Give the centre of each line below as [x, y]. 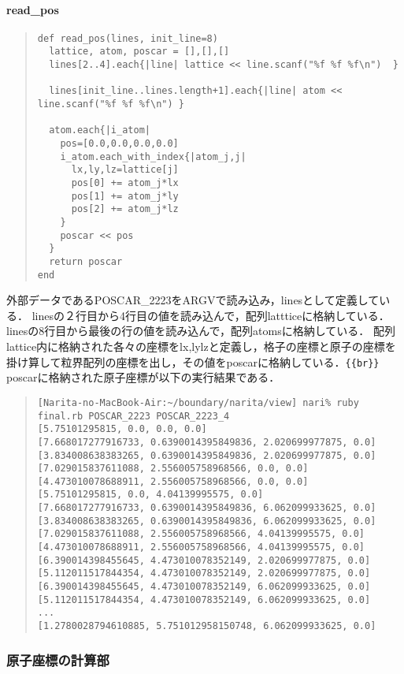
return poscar [86, 261]
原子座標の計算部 [58, 659]
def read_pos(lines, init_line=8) [128, 38]
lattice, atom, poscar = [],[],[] [139, 52]
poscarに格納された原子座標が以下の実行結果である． [143, 377]
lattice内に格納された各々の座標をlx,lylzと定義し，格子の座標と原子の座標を [201, 346]
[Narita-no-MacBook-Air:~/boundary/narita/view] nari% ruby [198, 402]
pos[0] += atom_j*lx [125, 183]
